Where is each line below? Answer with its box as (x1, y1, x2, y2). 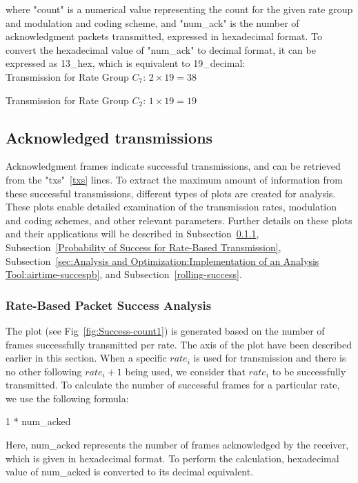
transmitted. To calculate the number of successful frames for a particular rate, (6, 377, 340, 392)
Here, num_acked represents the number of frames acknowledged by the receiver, (6, 437, 349, 452)
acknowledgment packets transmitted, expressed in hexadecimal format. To (6, 29, 322, 43)
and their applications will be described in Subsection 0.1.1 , (6, 226, 259, 241)
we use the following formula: (6, 391, 129, 405)
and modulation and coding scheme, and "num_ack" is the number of (6, 15, 299, 30)
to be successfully (272, 364, 346, 378)
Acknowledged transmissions (6, 126, 213, 148)
